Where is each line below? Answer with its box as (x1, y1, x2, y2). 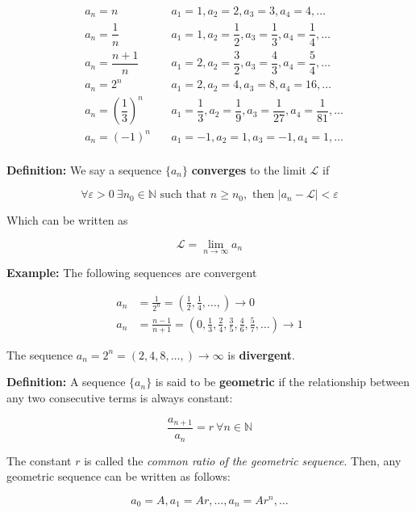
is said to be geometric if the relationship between (155, 373, 410, 390)
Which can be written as (6, 212, 128, 229)
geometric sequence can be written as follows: (6, 468, 231, 485)
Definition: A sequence (6, 373, 126, 390)
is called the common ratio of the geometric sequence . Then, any (84, 452, 401, 469)
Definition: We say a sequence (6, 161, 162, 178)
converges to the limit (191, 161, 306, 178)
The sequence (6, 346, 73, 363)
